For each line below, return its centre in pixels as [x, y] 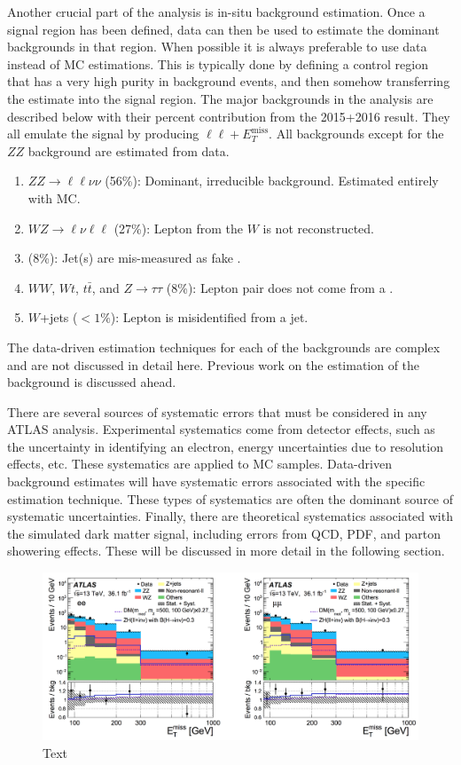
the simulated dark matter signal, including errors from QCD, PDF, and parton [224, 533]
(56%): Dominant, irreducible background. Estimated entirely [272, 181]
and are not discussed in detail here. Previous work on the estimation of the [214, 364]
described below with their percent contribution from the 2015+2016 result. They [229, 116]
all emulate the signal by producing [103, 134]
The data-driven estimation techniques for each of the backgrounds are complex [224, 347]
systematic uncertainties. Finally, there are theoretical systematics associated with [230, 516]
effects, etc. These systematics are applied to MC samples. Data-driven [199, 464]
